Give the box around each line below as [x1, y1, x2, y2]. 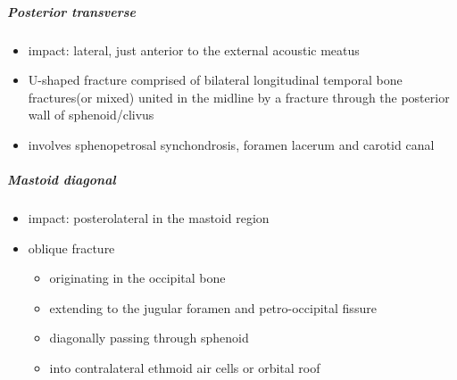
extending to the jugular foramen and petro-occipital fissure [49, 298, 377, 317]
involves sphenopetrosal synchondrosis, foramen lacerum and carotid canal [28, 135, 435, 153]
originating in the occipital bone [49, 268, 226, 287]
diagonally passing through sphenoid [49, 328, 249, 347]
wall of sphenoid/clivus [28, 105, 154, 124]
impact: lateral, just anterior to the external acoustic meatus [28, 40, 360, 59]
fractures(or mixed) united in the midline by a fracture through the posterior [28, 87, 450, 106]
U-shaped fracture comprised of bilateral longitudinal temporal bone [28, 70, 403, 89]
